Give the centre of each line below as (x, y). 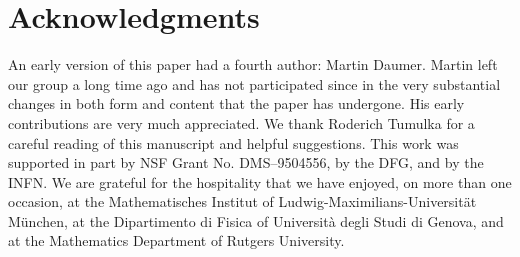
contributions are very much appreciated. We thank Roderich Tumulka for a (241, 122)
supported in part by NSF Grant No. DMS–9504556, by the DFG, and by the (246, 162)
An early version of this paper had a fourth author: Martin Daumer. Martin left (253, 64)
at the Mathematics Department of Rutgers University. (176, 240)
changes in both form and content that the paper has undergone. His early (236, 103)
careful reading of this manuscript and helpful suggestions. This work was (233, 142)
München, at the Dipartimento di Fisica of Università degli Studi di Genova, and (256, 220)
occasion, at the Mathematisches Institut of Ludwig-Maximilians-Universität (242, 201)
